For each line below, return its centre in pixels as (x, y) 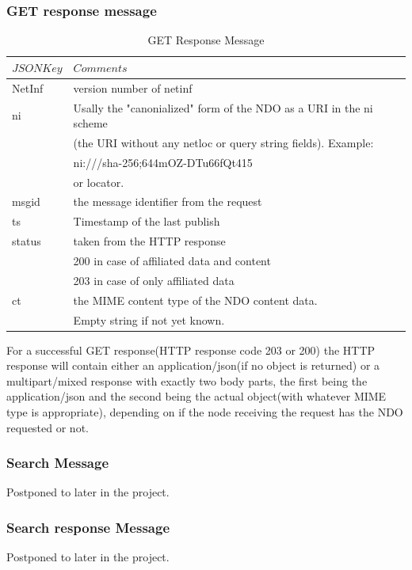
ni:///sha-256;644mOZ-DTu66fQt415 (163, 162)
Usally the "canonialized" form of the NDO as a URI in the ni (223, 107)
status (27, 241)
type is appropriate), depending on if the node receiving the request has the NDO (205, 412)
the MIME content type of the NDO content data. (195, 300)
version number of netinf (133, 87)
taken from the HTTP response (149, 241)
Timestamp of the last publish (147, 221)
